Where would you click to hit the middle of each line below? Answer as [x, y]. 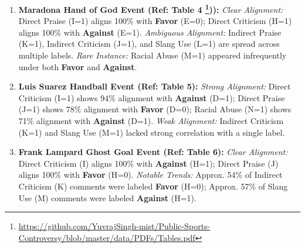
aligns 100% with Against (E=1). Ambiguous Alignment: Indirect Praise [150, 32]
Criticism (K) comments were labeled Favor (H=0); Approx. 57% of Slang [153, 186]
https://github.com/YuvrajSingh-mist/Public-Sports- [114, 226]
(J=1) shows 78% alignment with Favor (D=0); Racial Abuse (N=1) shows [155, 109]
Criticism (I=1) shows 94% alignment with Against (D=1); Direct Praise [152, 97]
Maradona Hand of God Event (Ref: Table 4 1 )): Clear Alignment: [151, 8]
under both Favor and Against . [78, 66]
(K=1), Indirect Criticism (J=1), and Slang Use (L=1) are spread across [149, 44]
